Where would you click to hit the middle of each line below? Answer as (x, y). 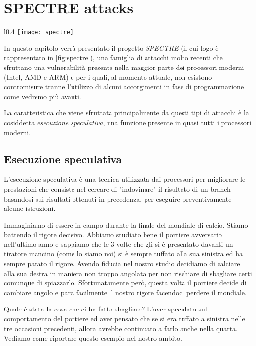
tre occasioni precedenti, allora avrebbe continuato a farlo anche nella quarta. (121, 328)
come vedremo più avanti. (43, 96)
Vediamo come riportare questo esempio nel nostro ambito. (93, 338)
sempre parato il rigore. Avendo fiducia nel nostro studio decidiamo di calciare (122, 263)
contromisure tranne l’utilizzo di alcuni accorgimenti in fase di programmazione (124, 86)
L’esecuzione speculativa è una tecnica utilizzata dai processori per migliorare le (125, 179)
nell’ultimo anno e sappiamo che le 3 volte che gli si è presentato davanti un (119, 244)
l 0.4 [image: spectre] (39, 31)
